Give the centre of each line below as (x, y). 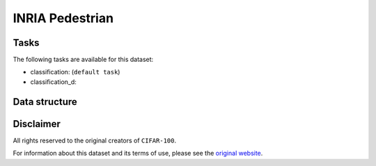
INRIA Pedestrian (63, 18)
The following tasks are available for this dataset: (83, 60)
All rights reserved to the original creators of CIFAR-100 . (95, 140)
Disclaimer (37, 124)
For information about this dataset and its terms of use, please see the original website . (138, 153)
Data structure (45, 102)
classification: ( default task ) (75, 72)
